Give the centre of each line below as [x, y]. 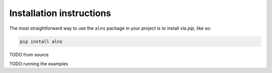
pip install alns [41, 41]
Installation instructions [60, 13]
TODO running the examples [39, 63]
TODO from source [29, 54]
